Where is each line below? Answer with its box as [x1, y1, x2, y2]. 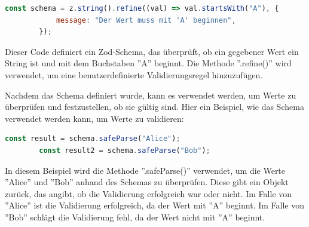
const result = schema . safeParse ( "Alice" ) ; [5, 134, 180, 143]
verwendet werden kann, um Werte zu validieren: [5, 112, 184, 124]
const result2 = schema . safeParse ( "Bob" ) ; [39, 146, 210, 155]
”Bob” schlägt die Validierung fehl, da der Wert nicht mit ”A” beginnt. [5, 210, 265, 223]
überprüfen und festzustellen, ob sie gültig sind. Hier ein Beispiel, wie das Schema [5, 100, 304, 113]
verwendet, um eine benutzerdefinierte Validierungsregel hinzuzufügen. [5, 68, 263, 81]
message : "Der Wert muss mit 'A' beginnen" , [56, 16, 236, 24]
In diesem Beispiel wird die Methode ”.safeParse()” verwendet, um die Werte [5, 164, 286, 176]
